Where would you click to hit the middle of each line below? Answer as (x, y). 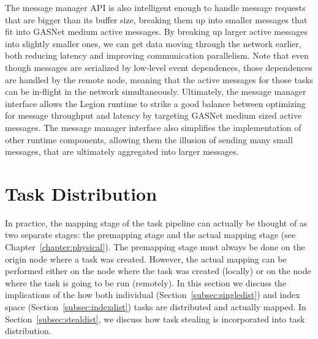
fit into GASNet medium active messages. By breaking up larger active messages (156, 32)
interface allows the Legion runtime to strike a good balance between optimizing (155, 103)
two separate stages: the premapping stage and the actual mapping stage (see (150, 235)
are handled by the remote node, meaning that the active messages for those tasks (159, 79)
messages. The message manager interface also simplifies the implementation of (153, 127)
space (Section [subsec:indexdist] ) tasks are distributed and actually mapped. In (156, 307)
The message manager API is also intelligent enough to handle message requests (155, 7)
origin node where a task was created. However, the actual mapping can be (146, 259)
